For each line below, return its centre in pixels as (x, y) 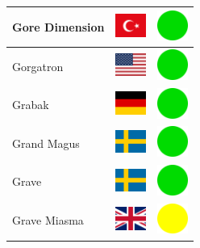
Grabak (31, 105)
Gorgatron (38, 66)
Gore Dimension (58, 26)
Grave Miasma (48, 220)
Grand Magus (46, 143)
